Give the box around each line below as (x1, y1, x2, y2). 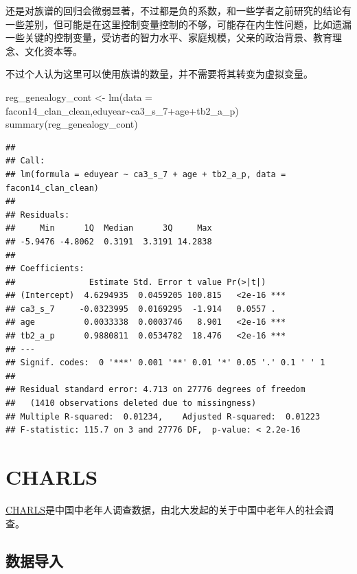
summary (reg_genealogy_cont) (5, 117, 138, 131)
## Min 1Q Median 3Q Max (5, 223, 212, 233)
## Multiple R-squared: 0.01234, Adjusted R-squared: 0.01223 (5, 411, 321, 422)
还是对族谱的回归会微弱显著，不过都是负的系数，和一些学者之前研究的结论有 (5, 3, 352, 17)
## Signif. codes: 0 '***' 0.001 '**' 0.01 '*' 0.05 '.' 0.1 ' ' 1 (5, 358, 325, 368)
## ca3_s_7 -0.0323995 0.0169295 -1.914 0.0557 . (5, 303, 276, 314)
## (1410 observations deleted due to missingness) (5, 398, 257, 409)
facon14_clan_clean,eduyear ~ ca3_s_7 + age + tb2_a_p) (5, 103, 239, 117)
